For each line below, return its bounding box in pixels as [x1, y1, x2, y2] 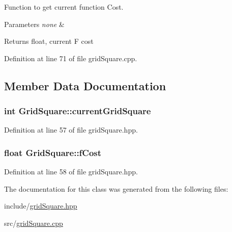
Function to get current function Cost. [4, 2, 124, 12]
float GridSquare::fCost [4, 146, 102, 159]
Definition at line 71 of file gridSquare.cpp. [4, 53, 137, 63]
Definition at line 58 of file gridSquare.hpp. [4, 166, 138, 177]
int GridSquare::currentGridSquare [4, 105, 151, 117]
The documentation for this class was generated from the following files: [4, 183, 228, 194]
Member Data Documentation [4, 78, 166, 93]
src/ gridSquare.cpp [4, 217, 63, 228]
